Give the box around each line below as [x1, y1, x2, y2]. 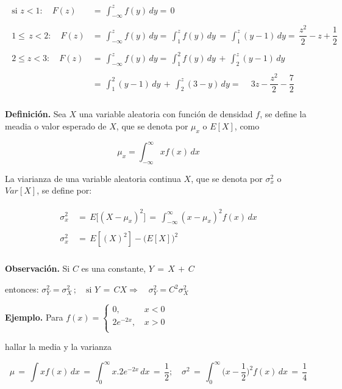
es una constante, [81, 262, 146, 275]
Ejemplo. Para [5, 310, 63, 323]
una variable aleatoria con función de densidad [79, 107, 253, 120]
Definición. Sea [5, 107, 66, 120]
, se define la [260, 107, 307, 120]
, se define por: [37, 184, 92, 197]
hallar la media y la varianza [5, 340, 112, 353]
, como [234, 119, 260, 132]
